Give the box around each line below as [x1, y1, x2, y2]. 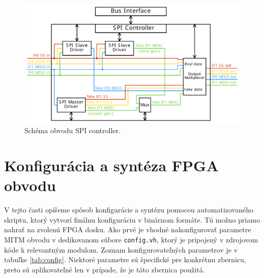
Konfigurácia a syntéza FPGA [4, 155, 219, 176]
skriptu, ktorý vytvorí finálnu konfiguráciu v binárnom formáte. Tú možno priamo [4, 214, 260, 225]
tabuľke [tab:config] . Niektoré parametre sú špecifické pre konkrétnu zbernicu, [4, 254, 246, 265]
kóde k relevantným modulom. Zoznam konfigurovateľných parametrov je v [4, 244, 238, 255]
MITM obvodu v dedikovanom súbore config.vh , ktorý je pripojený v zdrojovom [4, 234, 258, 245]
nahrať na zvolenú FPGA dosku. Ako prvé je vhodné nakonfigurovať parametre [4, 224, 251, 235]
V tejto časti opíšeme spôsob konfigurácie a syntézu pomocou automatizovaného [4, 204, 253, 215]
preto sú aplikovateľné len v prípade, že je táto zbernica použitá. [4, 264, 205, 274]
